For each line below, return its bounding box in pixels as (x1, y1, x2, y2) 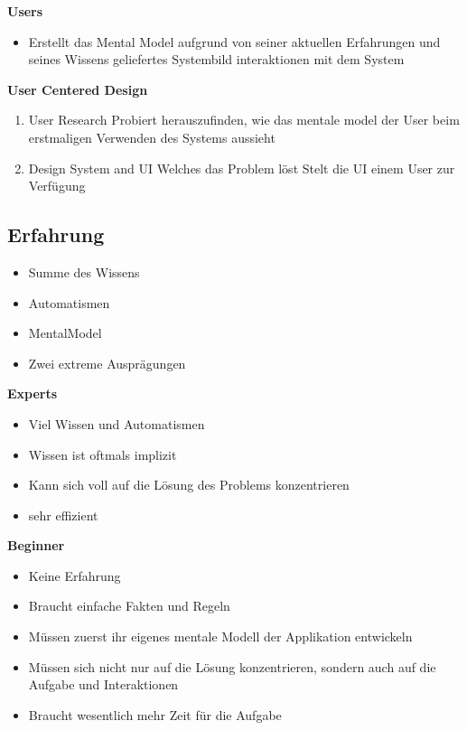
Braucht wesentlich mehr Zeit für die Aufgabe (28, 705, 282, 724)
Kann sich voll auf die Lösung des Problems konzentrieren (28, 475, 350, 494)
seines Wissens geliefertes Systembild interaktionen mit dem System (28, 50, 405, 69)
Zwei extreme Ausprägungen (28, 353, 186, 372)
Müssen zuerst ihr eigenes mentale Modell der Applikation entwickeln (28, 627, 413, 646)
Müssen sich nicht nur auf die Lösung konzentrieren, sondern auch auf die (28, 657, 436, 676)
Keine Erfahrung (28, 566, 121, 585)
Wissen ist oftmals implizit (28, 445, 177, 463)
